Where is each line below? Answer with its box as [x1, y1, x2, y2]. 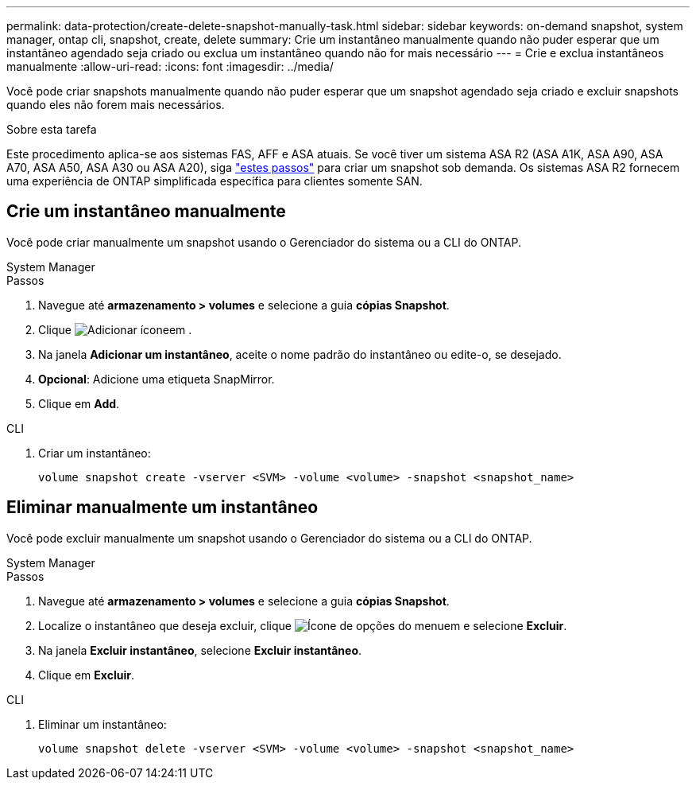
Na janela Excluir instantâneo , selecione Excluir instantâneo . [38, 643, 362, 657]
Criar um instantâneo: [38, 446, 151, 460]
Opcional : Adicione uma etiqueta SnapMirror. [38, 372, 275, 386]
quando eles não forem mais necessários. [6, 98, 225, 111]
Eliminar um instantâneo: [38, 717, 167, 731]
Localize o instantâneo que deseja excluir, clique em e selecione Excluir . [38, 618, 567, 632]
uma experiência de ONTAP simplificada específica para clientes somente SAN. [6, 174, 423, 188]
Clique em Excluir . [38, 667, 134, 682]
